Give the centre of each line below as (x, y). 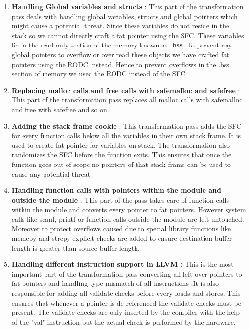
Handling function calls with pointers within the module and (116, 190)
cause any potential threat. (52, 174)
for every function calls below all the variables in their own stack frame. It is (126, 135)
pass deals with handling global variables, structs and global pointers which (125, 16)
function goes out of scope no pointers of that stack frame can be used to (121, 164)
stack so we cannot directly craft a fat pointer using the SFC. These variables (128, 35)
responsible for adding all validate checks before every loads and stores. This (126, 293)
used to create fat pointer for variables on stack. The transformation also (121, 145)
